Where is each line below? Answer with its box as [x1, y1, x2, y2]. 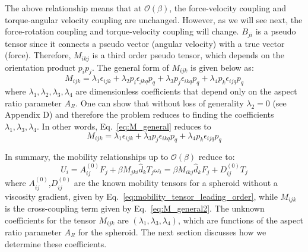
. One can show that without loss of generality [75, 96, 244, 109]
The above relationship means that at [5, 2, 142, 14]
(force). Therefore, [5, 49, 71, 61]
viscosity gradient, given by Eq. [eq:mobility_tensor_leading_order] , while [5, 190, 278, 202]
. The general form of [91, 61, 169, 73]
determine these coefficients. [5, 237, 107, 250]
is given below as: [190, 61, 254, 73]
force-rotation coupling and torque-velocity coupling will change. [5, 25, 239, 37]
